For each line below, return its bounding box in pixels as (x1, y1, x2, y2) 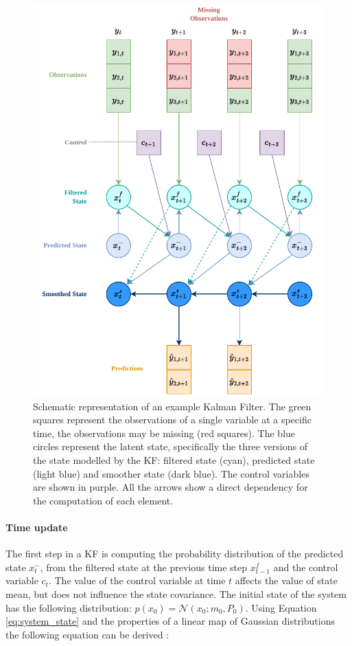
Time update (5, 520, 68, 534)
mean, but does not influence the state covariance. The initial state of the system (5, 586, 347, 601)
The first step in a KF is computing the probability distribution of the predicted (5, 546, 344, 561)
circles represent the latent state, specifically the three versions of (33, 439, 307, 454)
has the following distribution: (5, 600, 132, 614)
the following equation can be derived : (5, 627, 169, 641)
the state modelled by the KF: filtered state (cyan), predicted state (33, 453, 315, 467)
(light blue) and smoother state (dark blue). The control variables (33, 466, 309, 480)
